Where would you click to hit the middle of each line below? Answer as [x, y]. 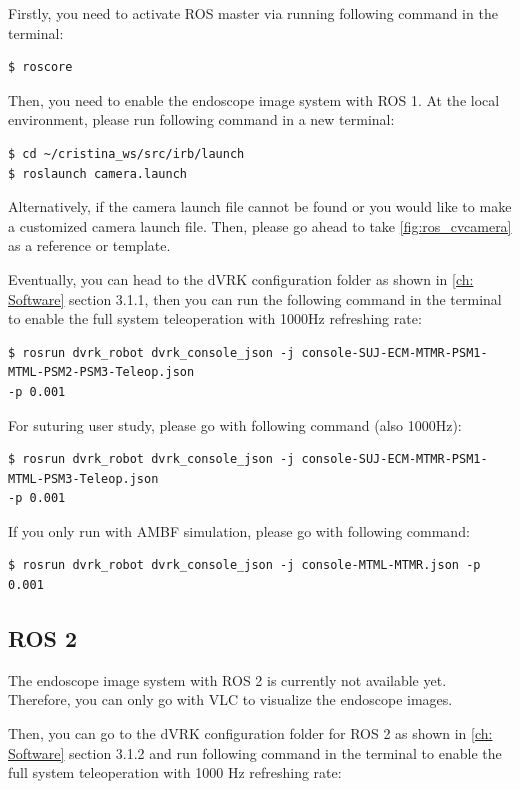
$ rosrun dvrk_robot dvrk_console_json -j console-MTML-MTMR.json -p [244, 565]
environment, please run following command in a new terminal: [201, 119]
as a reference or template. [89, 245]
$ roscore [40, 67]
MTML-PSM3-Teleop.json [83, 478]
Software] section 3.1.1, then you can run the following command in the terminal [255, 298]
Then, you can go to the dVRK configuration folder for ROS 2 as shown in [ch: [250, 733]
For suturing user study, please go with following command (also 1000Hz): [235, 424]
